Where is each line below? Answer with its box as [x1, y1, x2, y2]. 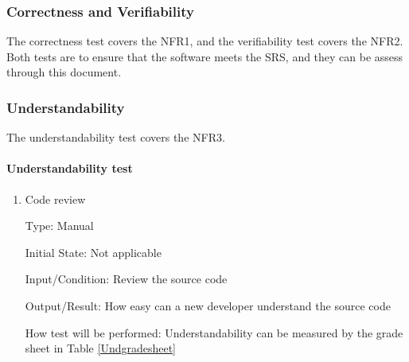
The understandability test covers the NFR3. [6, 129, 225, 146]
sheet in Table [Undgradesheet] [25, 340, 177, 356]
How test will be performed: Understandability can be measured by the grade [25, 324, 403, 341]
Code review [25, 190, 86, 207]
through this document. [6, 64, 122, 80]
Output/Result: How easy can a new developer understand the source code [25, 297, 391, 313]
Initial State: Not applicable [25, 243, 162, 260]
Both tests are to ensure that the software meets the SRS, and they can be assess [6, 48, 403, 64]
